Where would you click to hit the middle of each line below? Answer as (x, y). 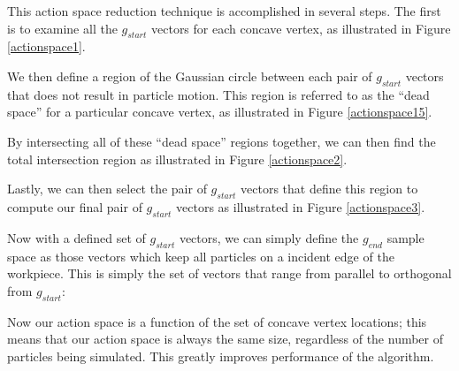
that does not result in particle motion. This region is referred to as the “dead (218, 94)
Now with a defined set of (76, 237)
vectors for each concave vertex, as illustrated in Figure (301, 28)
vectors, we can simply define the (269, 237)
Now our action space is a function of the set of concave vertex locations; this (217, 321)
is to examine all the (62, 28)
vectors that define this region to (329, 189)
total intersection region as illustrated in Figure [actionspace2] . (177, 159)
